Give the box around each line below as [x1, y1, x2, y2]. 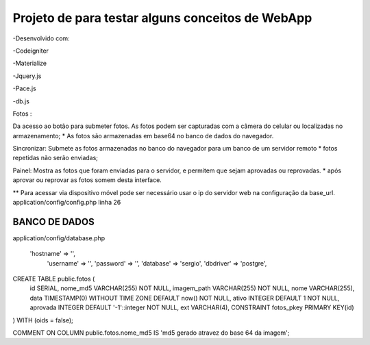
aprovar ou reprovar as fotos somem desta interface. [12, 176, 162, 184]
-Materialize [12, 59, 47, 68]
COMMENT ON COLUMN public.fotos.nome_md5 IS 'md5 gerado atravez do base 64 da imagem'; [12, 329, 290, 337]
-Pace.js [12, 84, 37, 92]
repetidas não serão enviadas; [12, 154, 99, 162]
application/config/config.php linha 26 [12, 199, 121, 207]
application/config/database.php [12, 233, 106, 242]
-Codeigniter [12, 47, 49, 55]
